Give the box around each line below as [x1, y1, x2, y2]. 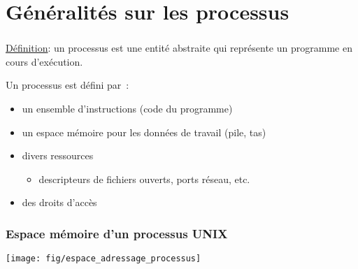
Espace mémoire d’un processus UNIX [6, 224, 228, 242]
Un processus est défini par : [6, 78, 129, 92]
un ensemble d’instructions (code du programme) [22, 101, 233, 116]
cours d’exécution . [6, 54, 83, 68]
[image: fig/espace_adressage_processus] [6, 254, 201, 264]
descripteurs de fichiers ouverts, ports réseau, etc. [38, 171, 250, 186]
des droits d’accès [22, 195, 97, 210]
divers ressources [22, 148, 94, 163]
